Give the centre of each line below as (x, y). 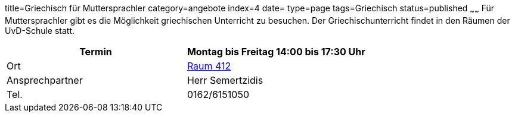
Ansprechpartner (45, 80)
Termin (96, 51)
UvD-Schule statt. (40, 30)
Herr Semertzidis (225, 80)
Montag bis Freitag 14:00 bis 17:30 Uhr (276, 51)
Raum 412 (209, 66)
